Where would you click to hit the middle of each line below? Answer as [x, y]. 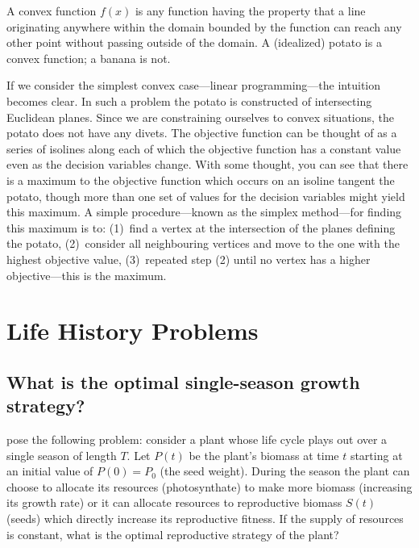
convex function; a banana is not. [89, 58]
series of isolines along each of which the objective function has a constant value [204, 148]
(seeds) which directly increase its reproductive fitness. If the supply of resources [205, 519]
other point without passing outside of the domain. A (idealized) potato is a [194, 42]
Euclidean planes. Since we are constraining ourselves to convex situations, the [201, 117]
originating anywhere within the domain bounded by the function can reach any [204, 26]
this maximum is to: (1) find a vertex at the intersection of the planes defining [201, 227]
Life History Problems [133, 330]
